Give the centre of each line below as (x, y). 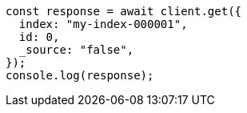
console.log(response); (80, 75)
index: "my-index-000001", (103, 24)
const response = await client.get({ (124, 11)
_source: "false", (76, 50)
